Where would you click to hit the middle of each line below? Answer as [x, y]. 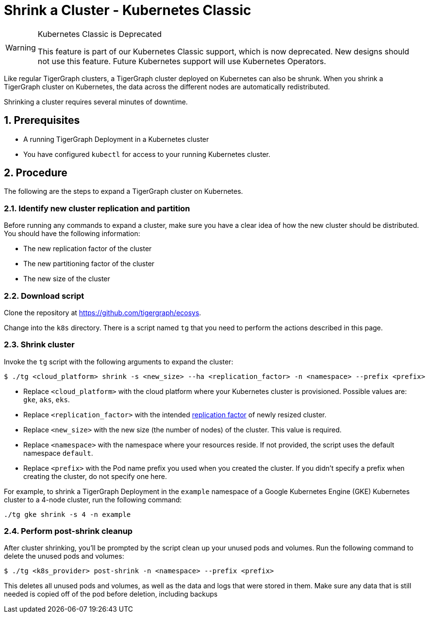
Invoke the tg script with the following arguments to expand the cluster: [119, 361]
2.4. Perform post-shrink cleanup [68, 531]
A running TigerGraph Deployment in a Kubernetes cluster [116, 139]
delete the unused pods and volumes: [64, 556]
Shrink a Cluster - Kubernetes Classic [128, 10]
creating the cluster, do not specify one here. [95, 476]
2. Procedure [36, 173]
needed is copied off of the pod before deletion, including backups [111, 594]
